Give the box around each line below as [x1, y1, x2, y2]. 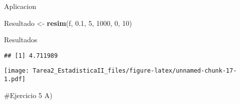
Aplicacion [4, 1, 36, 11]
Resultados [4, 34, 37, 45]
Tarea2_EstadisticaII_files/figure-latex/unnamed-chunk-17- [32, 67, 237, 75]
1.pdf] [4, 76, 25, 83]
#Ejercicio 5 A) [4, 90, 52, 100]
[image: [4, 67, 29, 75]
